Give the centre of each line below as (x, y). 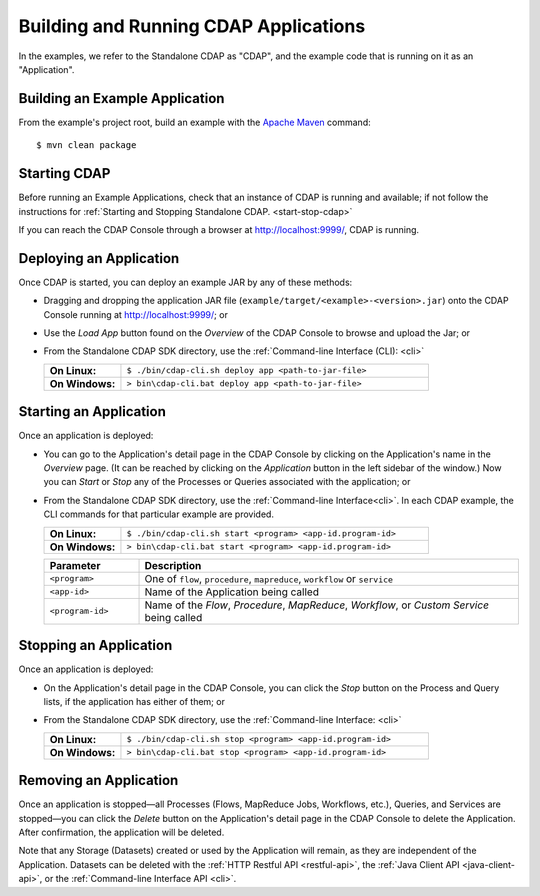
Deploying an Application (99, 258)
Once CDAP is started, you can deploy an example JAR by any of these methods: (185, 282)
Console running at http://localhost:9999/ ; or (136, 314)
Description (173, 565)
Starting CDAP (64, 173)
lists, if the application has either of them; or (134, 701)
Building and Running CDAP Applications (192, 26)
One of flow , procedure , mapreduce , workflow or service (269, 578)
